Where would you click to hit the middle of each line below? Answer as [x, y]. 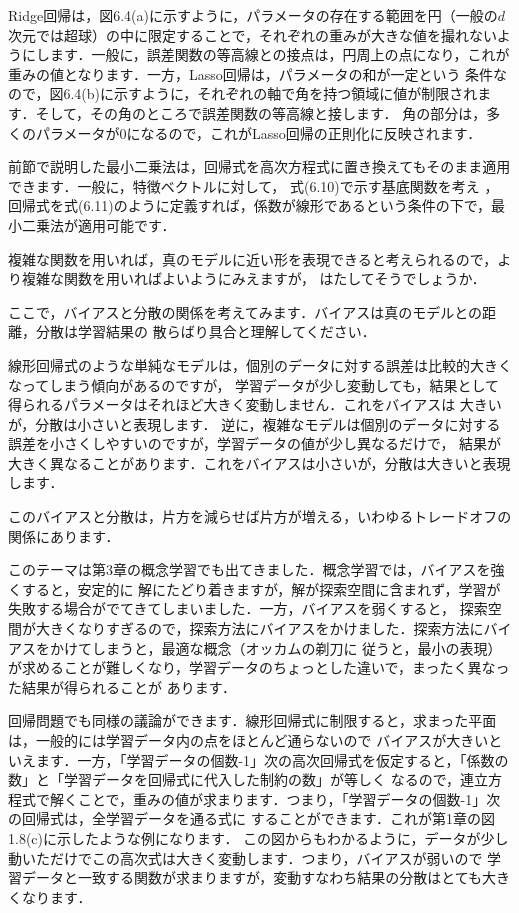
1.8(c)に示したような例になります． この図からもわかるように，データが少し [258, 837]
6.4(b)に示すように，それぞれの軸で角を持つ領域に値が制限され [270, 93]
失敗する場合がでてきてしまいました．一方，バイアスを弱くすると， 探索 [248, 608]
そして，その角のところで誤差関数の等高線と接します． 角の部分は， [261, 112]
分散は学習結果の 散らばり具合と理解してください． [205, 331]
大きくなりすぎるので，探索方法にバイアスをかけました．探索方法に [259, 628]
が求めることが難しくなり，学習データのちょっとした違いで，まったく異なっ [259, 667]
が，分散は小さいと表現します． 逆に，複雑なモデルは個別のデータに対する [254, 423]
